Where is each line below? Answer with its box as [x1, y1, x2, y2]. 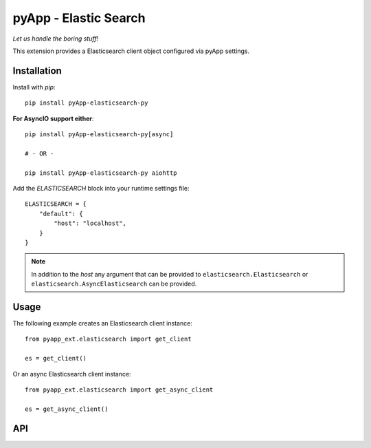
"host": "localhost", [54, 220, 127, 227]
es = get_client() [25, 354, 87, 363]
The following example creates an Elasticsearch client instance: [12, 319, 192, 327]
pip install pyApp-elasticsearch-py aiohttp [25, 169, 178, 177]
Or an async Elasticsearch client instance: [12, 370, 131, 378]
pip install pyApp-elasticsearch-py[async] [25, 131, 174, 138]
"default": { [38, 210, 83, 217]
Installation [12, 65, 62, 76]
